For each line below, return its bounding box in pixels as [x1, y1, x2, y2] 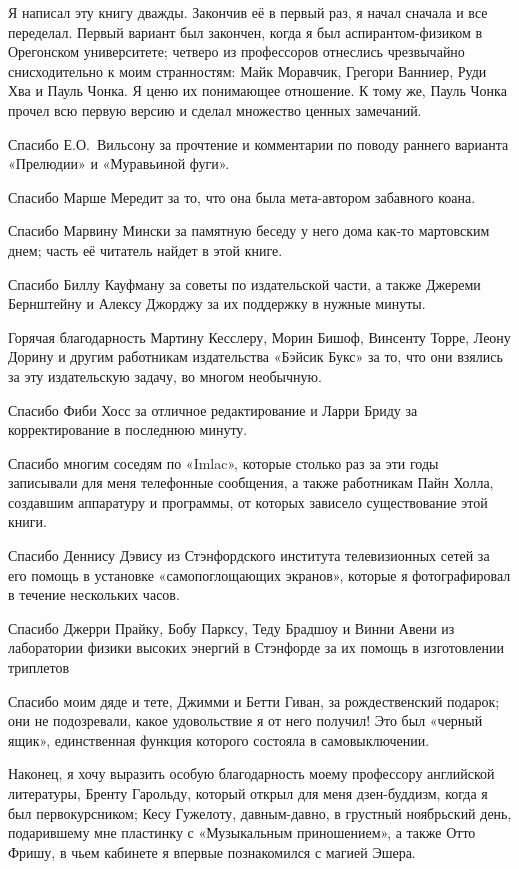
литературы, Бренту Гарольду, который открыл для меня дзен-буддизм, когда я [8, 783, 488, 803]
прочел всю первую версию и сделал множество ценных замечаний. [8, 99, 422, 120]
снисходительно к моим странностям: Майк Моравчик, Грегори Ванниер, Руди [8, 60, 487, 81]
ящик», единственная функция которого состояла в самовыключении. [8, 729, 430, 750]
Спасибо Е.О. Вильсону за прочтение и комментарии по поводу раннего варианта [8, 133, 509, 154]
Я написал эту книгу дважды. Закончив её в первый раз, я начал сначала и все [8, 2, 488, 22]
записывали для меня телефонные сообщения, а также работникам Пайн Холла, [8, 472, 494, 493]
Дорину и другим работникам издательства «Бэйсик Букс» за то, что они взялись [8, 346, 503, 367]
